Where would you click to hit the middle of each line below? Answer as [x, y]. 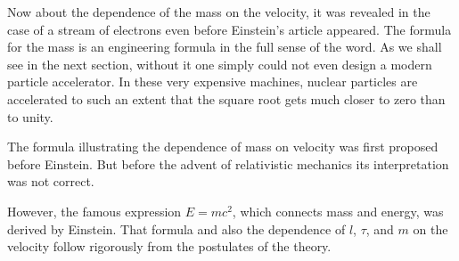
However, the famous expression [94, 211]
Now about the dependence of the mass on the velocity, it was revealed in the [219, 12]
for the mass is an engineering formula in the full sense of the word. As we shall [225, 47]
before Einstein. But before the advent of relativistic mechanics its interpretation [228, 163]
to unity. [30, 116]
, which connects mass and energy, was [338, 211]
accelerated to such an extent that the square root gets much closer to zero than [226, 98]
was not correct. [51, 181]
